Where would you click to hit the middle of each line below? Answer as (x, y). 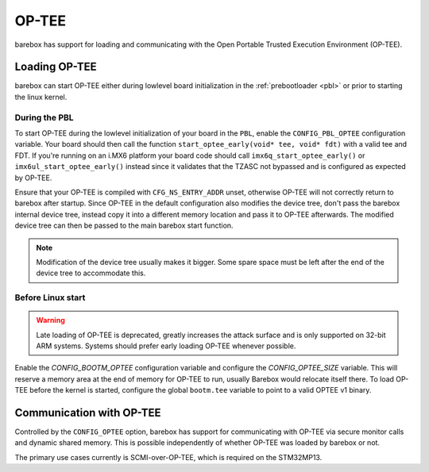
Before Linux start (50, 297)
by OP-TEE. (33, 178)
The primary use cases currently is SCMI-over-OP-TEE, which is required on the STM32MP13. (168, 457)
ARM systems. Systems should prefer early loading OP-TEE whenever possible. (166, 346)
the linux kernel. (41, 97)
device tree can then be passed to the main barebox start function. (124, 225)
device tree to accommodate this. (91, 273)
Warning (50, 320)
